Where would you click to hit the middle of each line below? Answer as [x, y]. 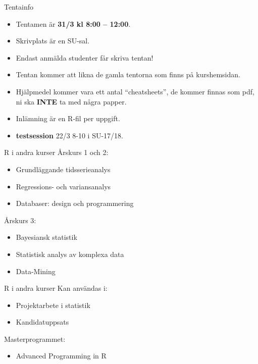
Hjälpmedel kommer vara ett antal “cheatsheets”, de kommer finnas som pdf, [135, 91]
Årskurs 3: [20, 220]
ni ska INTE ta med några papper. [71, 101]
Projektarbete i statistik [53, 305]
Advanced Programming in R [61, 356]
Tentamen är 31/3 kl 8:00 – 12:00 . [73, 23]
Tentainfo [19, 7]
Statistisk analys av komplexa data [70, 254]
